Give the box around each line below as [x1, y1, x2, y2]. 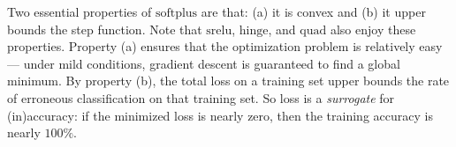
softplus [155, 7, 198, 19]
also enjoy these [330, 19, 416, 38]
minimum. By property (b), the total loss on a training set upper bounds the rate [7, 71, 450, 90]
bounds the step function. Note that [7, 19, 202, 38]
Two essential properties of [7, 3, 152, 20]
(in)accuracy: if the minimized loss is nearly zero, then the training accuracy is [7, 106, 433, 124]
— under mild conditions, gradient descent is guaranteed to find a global [7, 54, 400, 72]
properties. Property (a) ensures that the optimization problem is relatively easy [7, 37, 443, 55]
